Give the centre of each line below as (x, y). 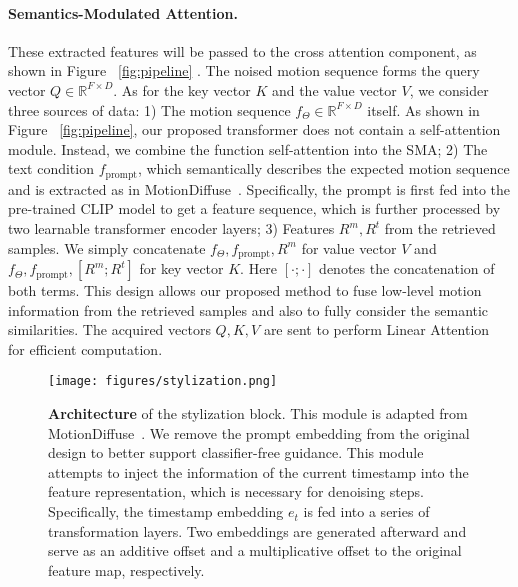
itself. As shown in (423, 109)
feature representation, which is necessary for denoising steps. (236, 491)
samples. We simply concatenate (107, 247)
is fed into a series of (366, 511)
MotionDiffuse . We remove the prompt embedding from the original (259, 432)
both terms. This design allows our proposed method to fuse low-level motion (245, 290)
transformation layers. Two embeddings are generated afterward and (257, 530)
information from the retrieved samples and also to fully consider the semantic (248, 309)
